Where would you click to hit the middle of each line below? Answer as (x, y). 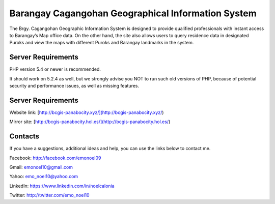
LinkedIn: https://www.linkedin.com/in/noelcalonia (62, 186)
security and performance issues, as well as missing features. (74, 86)
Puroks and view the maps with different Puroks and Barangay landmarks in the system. (102, 43)
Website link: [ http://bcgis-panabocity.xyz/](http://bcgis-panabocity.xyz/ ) (87, 112)
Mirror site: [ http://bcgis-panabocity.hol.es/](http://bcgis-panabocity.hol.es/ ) (90, 122)
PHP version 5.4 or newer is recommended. (55, 69)
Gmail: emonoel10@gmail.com (41, 167)
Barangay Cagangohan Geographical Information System (133, 13)
